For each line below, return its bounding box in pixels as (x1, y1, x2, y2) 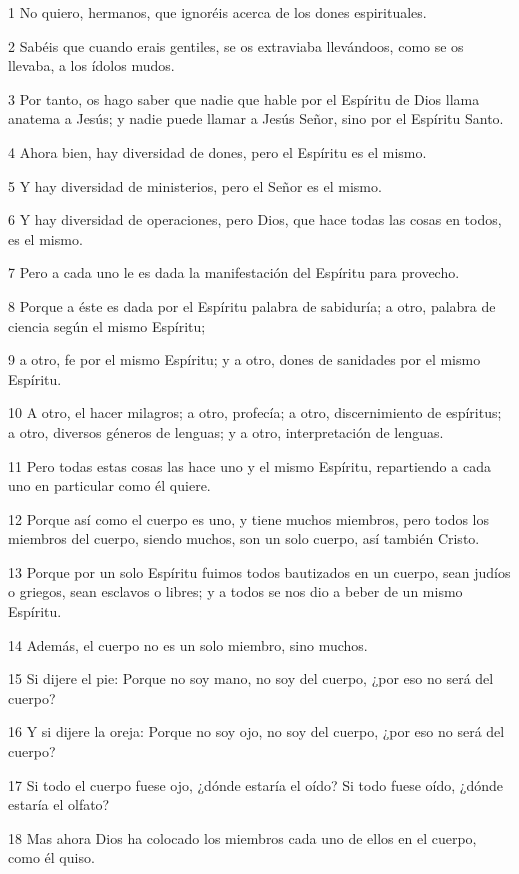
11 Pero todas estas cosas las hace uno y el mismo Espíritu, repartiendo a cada (8, 455, 491, 476)
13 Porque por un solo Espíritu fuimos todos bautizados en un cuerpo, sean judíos (8, 561, 511, 582)
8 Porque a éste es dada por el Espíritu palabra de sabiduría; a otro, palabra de (8, 295, 496, 316)
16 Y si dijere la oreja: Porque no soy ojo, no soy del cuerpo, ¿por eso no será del (8, 721, 505, 742)
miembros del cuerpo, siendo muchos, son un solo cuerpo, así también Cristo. (8, 528, 480, 549)
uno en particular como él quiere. (8, 475, 211, 496)
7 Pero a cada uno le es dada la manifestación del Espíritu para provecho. (8, 262, 460, 283)
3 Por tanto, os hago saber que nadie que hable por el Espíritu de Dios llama (8, 88, 480, 109)
